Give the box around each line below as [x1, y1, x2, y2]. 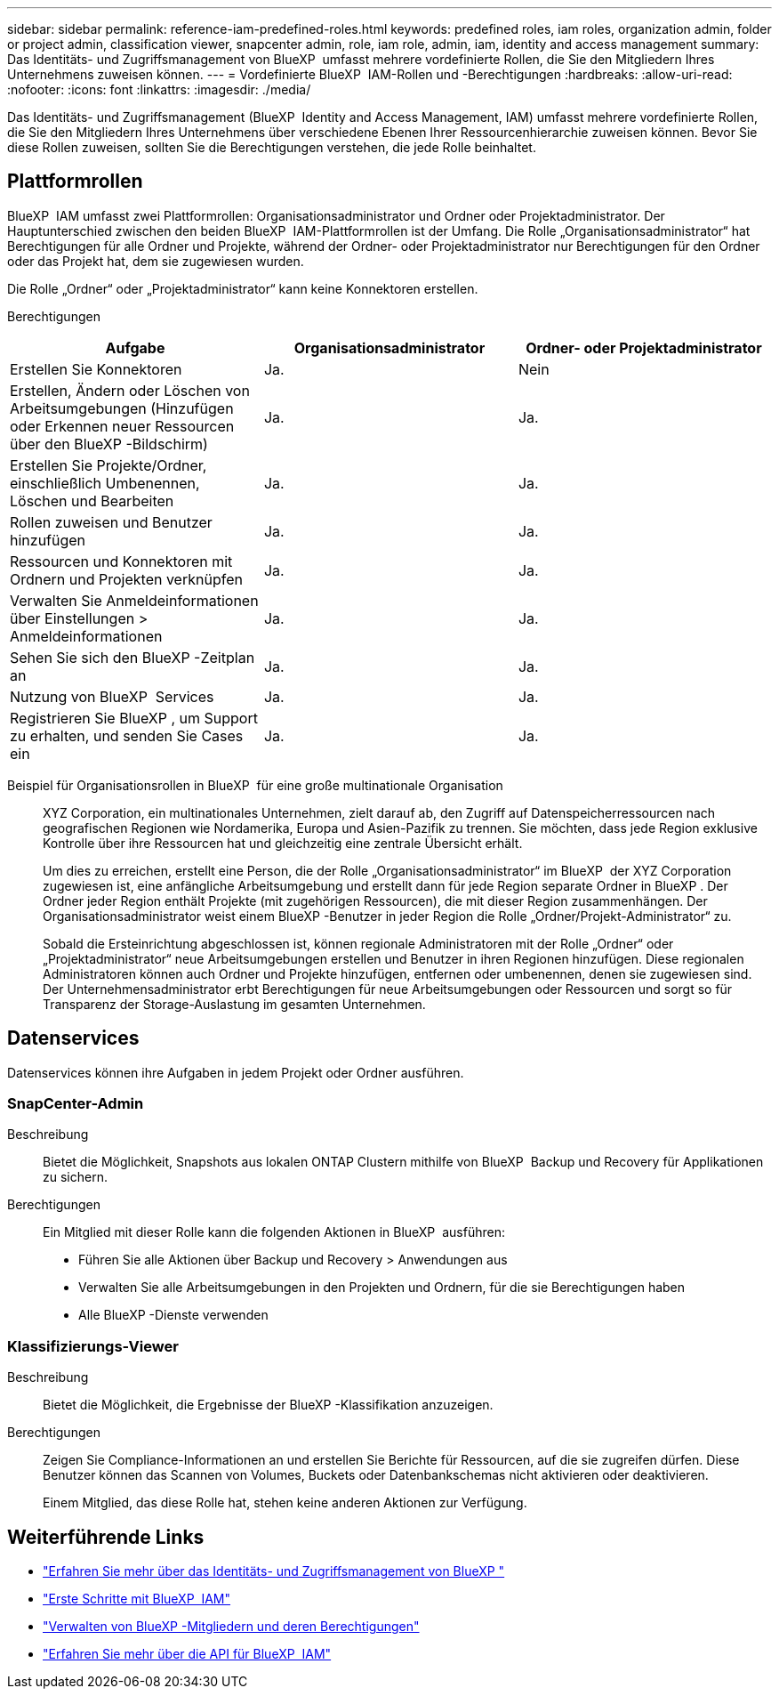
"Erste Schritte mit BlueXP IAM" [43, 1591, 231, 1607]
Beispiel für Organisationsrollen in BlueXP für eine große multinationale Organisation [7, 777, 503, 793]
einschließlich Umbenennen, [10, 473, 200, 492]
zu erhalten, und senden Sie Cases [10, 726, 244, 745]
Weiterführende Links [7, 1525, 205, 1548]
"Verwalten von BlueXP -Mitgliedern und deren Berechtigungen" [43, 1619, 420, 1635]
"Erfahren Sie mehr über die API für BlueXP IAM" [43, 1646, 332, 1662]
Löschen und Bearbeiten [10, 491, 174, 510]
